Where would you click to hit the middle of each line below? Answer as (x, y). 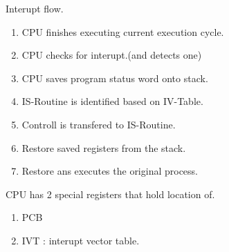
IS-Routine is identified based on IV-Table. (112, 101)
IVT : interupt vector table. (81, 240)
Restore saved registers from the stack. (104, 147)
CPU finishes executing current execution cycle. (123, 31)
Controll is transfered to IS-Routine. (99, 124)
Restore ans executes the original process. (110, 171)
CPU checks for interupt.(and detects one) (112, 55)
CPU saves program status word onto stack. (115, 78)
